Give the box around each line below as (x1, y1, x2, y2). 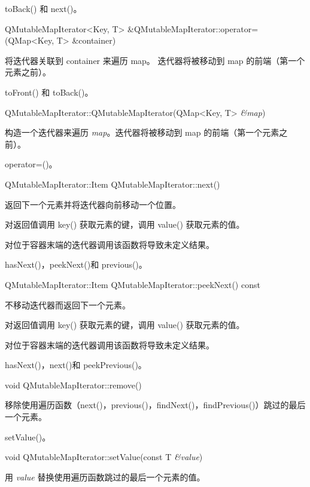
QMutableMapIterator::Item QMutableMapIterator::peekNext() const (5, 278, 260, 290)
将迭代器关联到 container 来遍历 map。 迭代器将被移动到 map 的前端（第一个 (5, 54, 305, 66)
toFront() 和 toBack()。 (5, 85, 93, 98)
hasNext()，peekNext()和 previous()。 (5, 258, 147, 271)
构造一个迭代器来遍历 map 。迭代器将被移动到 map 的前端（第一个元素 (5, 126, 279, 139)
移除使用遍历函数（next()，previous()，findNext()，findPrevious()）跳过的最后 (5, 399, 306, 411)
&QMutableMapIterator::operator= (127, 22, 259, 35)
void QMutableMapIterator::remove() (5, 378, 142, 391)
